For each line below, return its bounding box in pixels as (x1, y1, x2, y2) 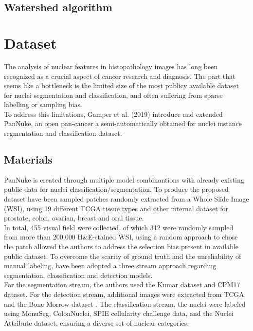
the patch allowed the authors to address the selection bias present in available (4, 241, 238, 252)
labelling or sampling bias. (4, 99, 82, 110)
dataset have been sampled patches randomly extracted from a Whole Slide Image (4, 194, 249, 204)
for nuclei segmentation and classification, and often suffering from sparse (4, 90, 223, 100)
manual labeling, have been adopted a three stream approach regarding (4, 260, 217, 271)
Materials (4, 152, 53, 167)
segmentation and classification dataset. (4, 128, 122, 138)
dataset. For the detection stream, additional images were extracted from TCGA (4, 289, 244, 299)
